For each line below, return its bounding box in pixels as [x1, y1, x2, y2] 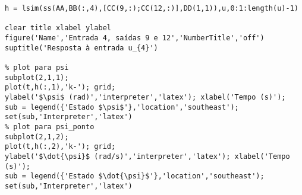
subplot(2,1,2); [5, 132, 69, 141]
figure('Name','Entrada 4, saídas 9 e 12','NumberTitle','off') [5, 33, 265, 42]
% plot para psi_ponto [5, 122, 95, 131]
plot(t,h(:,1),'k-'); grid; [5, 83, 116, 92]
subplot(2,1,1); [5, 73, 69, 82]
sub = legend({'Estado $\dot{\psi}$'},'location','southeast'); [5, 172, 265, 181]
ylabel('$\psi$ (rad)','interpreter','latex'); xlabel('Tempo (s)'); [5, 92, 286, 101]
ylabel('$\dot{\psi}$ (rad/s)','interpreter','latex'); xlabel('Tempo [5, 152, 290, 161]
